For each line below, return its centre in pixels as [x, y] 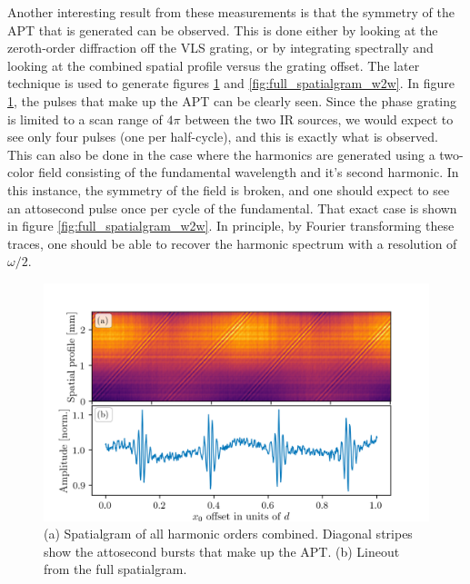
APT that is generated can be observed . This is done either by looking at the [223, 30]
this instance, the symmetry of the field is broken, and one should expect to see [229, 189]
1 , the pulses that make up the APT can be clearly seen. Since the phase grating [232, 100]
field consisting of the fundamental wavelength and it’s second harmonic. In [249, 172]
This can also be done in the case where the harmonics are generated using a [221, 154]
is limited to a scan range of [85, 119]
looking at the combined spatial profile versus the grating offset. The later [214, 65]
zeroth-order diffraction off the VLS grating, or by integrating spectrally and [220, 48]
